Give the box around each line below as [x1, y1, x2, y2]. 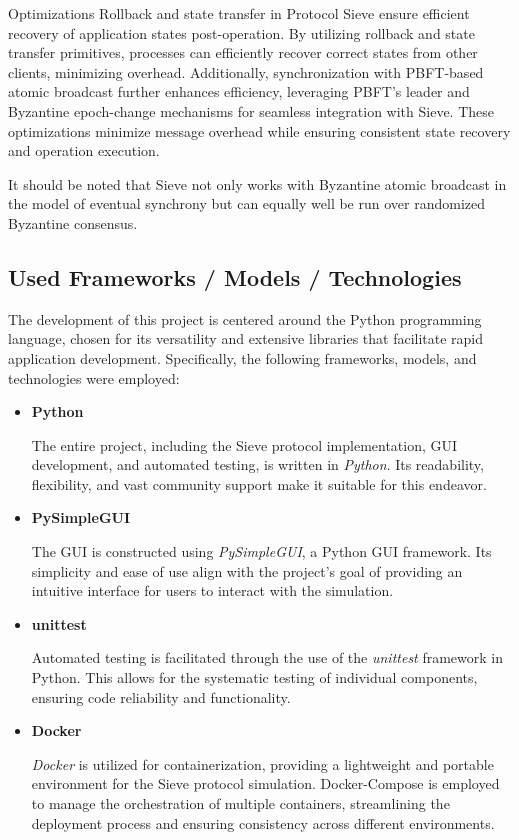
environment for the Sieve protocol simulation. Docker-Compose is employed [31, 773, 500, 794]
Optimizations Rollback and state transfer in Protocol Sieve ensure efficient [8, 3, 470, 23]
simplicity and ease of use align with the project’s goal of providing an [31, 560, 463, 581]
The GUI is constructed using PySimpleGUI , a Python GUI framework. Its [31, 541, 492, 562]
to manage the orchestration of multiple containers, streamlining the [31, 793, 450, 814]
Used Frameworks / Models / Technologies [8, 261, 462, 292]
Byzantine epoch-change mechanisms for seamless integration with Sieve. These [8, 100, 494, 121]
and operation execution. [8, 140, 160, 161]
